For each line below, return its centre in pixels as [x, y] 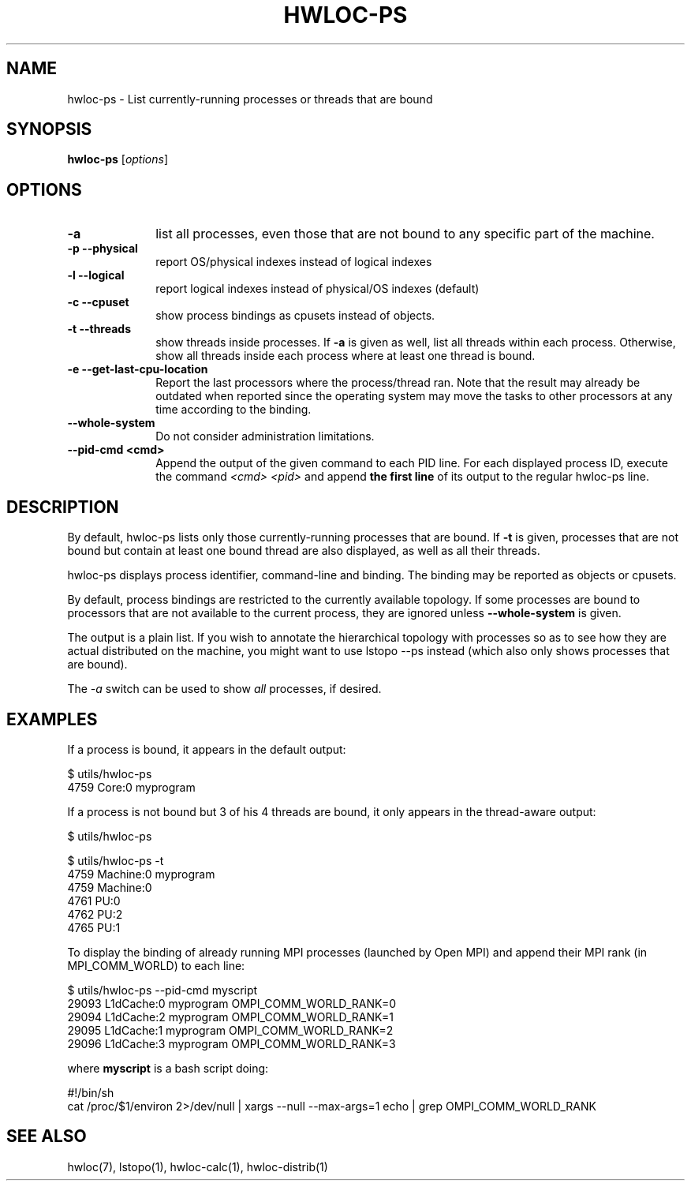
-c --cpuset [98, 302]
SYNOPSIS [49, 129]
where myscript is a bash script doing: [168, 1068]
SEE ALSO [47, 1136]
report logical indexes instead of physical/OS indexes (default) [317, 289]
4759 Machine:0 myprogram [141, 874]
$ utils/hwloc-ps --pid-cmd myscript [162, 990]
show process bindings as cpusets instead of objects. [295, 316]
